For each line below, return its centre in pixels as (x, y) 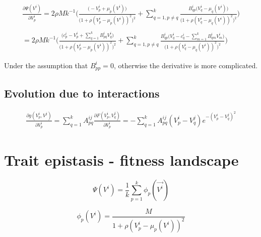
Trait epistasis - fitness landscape (121, 160)
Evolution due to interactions (82, 93)
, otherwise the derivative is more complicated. (186, 65)
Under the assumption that (46, 65)
